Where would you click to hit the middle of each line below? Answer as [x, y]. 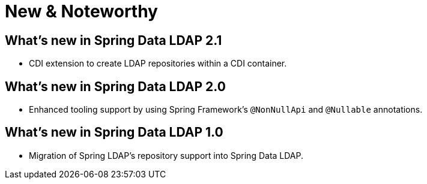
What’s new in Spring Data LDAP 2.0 [115, 86]
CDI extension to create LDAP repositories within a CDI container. [158, 64]
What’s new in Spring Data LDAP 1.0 [114, 132]
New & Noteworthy [81, 11]
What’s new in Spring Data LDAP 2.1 [114, 40]
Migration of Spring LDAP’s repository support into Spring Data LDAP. [166, 155]
